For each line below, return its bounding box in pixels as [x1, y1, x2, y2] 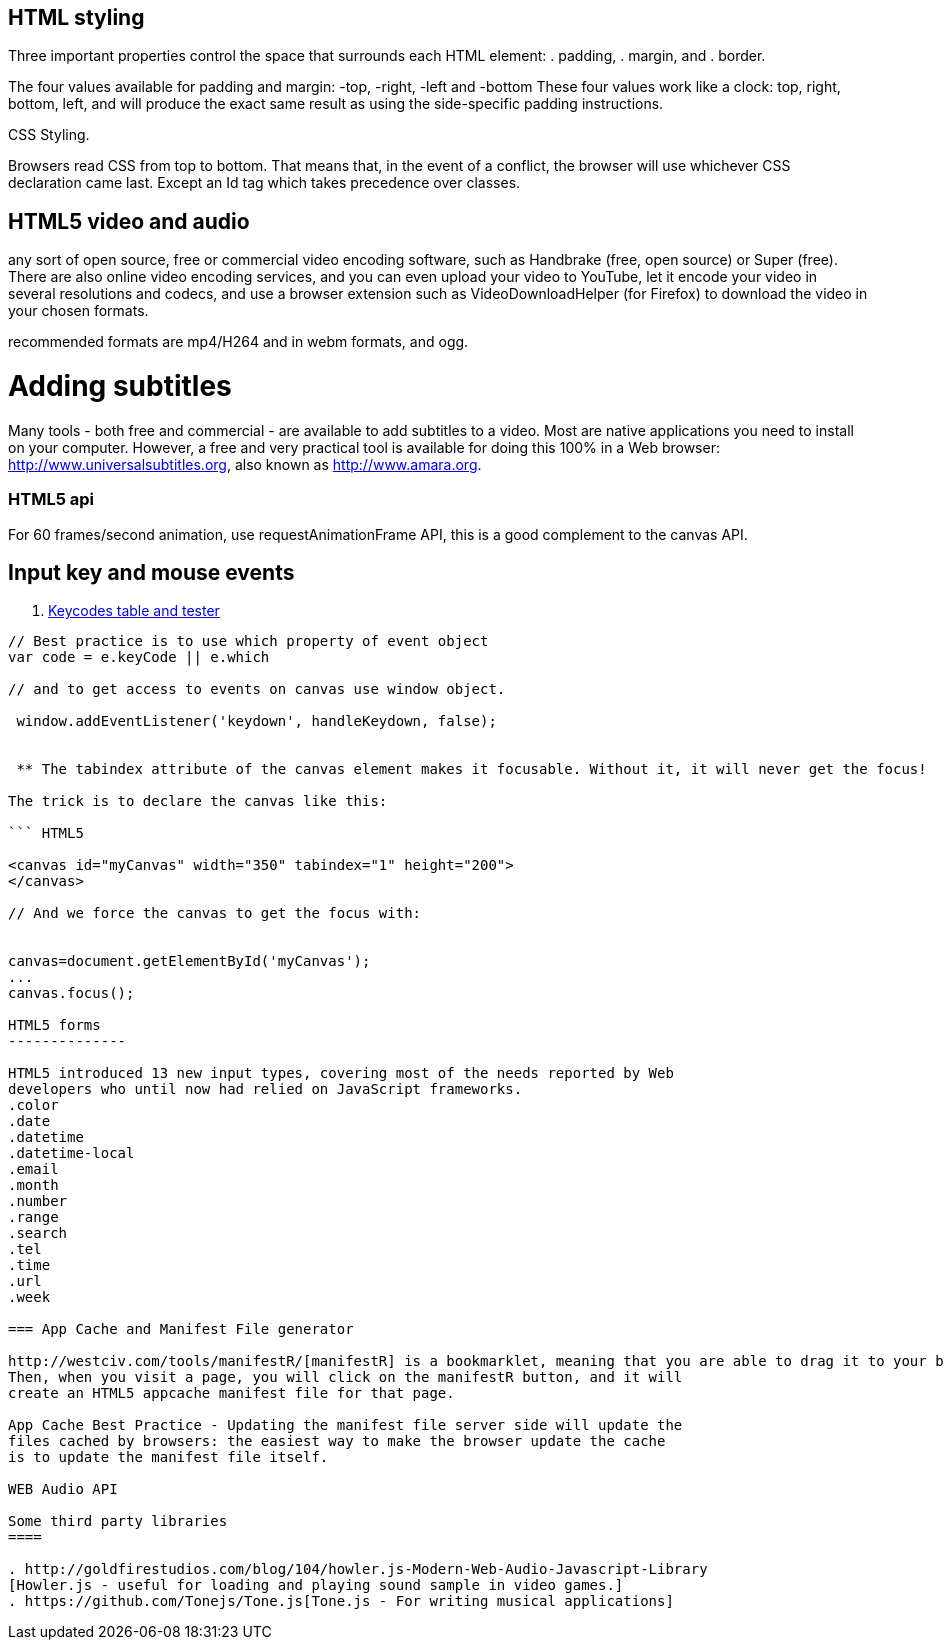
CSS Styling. [8, 126, 90, 144]
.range [8, 1209, 59, 1226]
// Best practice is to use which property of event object [8, 633, 489, 650]
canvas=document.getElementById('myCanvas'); [8, 953, 371, 970]
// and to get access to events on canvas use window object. [8, 681, 506, 698]
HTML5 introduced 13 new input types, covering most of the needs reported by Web [8, 1065, 674, 1082]
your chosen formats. [8, 302, 149, 320]
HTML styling [8, 5, 145, 30]
